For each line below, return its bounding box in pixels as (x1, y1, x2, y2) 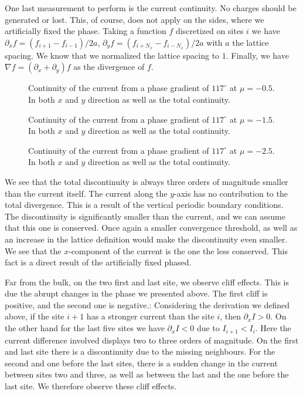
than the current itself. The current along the (5, 187, 168, 199)
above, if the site (5, 310, 64, 322)
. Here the (255, 322, 291, 334)
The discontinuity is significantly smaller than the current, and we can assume (5, 210, 285, 222)
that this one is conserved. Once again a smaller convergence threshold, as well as (5, 221, 298, 234)
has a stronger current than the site (86, 310, 215, 322)
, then (220, 310, 241, 322)
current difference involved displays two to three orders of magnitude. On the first (5, 334, 299, 346)
